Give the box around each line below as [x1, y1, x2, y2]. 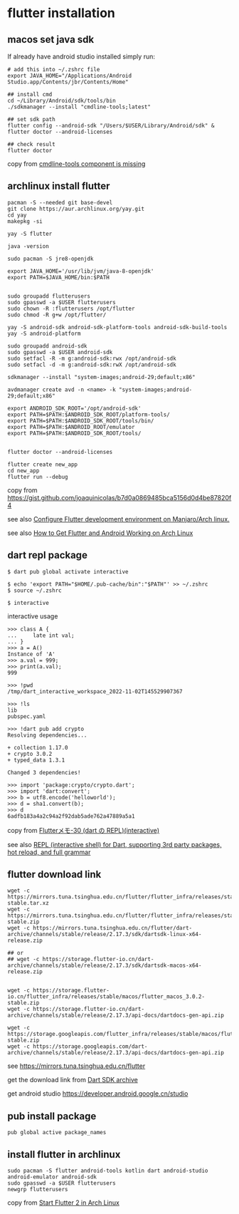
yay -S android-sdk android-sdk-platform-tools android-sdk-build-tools [7, 323, 228, 331]
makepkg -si [7, 217, 43, 225]
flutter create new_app [7, 461, 78, 468]
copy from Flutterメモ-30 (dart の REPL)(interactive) [7, 826, 160, 834]
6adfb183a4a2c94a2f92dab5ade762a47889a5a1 [7, 812, 135, 820]
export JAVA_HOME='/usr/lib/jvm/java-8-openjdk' [7, 267, 154, 275]
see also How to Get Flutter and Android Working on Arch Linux [7, 529, 193, 537]
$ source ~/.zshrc [7, 586, 62, 594]
